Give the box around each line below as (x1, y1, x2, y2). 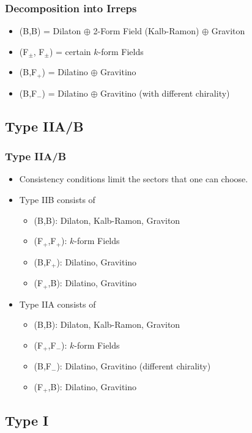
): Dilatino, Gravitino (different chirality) (56, 360, 211, 372)
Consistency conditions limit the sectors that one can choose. (19, 172, 248, 185)
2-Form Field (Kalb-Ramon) (93, 24, 199, 37)
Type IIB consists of (19, 193, 95, 206)
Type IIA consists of (19, 297, 96, 310)
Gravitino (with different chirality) (100, 86, 230, 99)
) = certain (49, 45, 91, 57)
